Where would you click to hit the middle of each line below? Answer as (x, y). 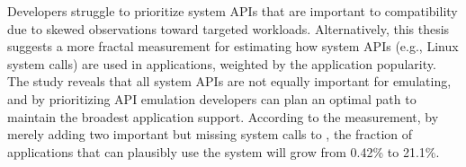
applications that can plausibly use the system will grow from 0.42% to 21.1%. (224, 151)
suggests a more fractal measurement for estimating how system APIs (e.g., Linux (233, 46)
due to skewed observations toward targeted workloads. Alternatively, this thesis (229, 28)
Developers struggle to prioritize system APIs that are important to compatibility (233, 11)
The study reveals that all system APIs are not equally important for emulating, (229, 81)
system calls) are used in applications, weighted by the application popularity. (222, 63)
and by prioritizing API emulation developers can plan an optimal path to (212, 98)
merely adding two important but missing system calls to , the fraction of (210, 134)
